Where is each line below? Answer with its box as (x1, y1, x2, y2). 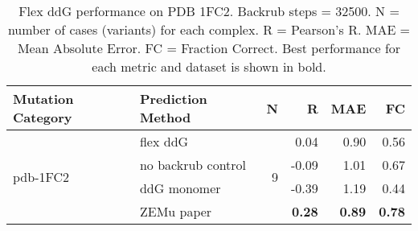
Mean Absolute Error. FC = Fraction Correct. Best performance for (17, 39, 401, 57)
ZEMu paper (139, 202, 212, 221)
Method (139, 108, 191, 126)
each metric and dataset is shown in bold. (92, 57, 326, 76)
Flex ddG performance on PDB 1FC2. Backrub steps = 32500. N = (18, 2, 400, 20)
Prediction (139, 89, 207, 108)
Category (13, 108, 72, 126)
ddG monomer (139, 179, 221, 197)
